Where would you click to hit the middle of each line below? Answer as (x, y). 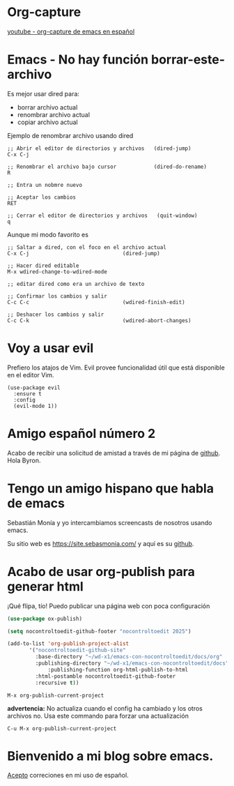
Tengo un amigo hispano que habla (111, 488)
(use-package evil (34, 388)
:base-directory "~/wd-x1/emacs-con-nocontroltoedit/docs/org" (129, 657)
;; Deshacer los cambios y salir (56, 315)
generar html (45, 586)
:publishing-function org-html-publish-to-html (118, 670)
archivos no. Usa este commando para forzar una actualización (98, 716)
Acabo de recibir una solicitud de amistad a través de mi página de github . (114, 453)
